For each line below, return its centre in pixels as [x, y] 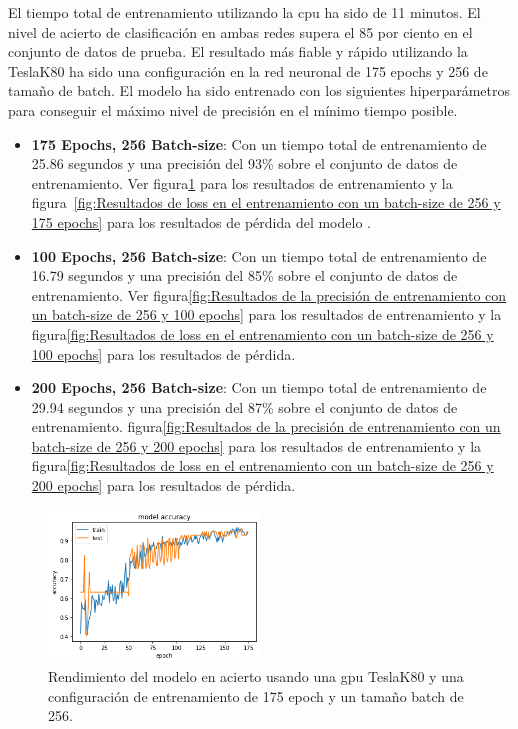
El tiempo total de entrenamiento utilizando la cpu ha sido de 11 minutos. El [244, 12]
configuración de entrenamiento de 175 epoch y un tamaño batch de [256, 695]
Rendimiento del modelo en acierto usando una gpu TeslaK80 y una [256, 675]
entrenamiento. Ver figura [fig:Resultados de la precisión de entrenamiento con [269, 294]
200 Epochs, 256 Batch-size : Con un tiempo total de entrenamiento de [259, 387]
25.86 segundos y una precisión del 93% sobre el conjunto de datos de [244, 163]
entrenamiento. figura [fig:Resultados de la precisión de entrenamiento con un [266, 426]
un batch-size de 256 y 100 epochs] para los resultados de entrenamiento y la [266, 314]
